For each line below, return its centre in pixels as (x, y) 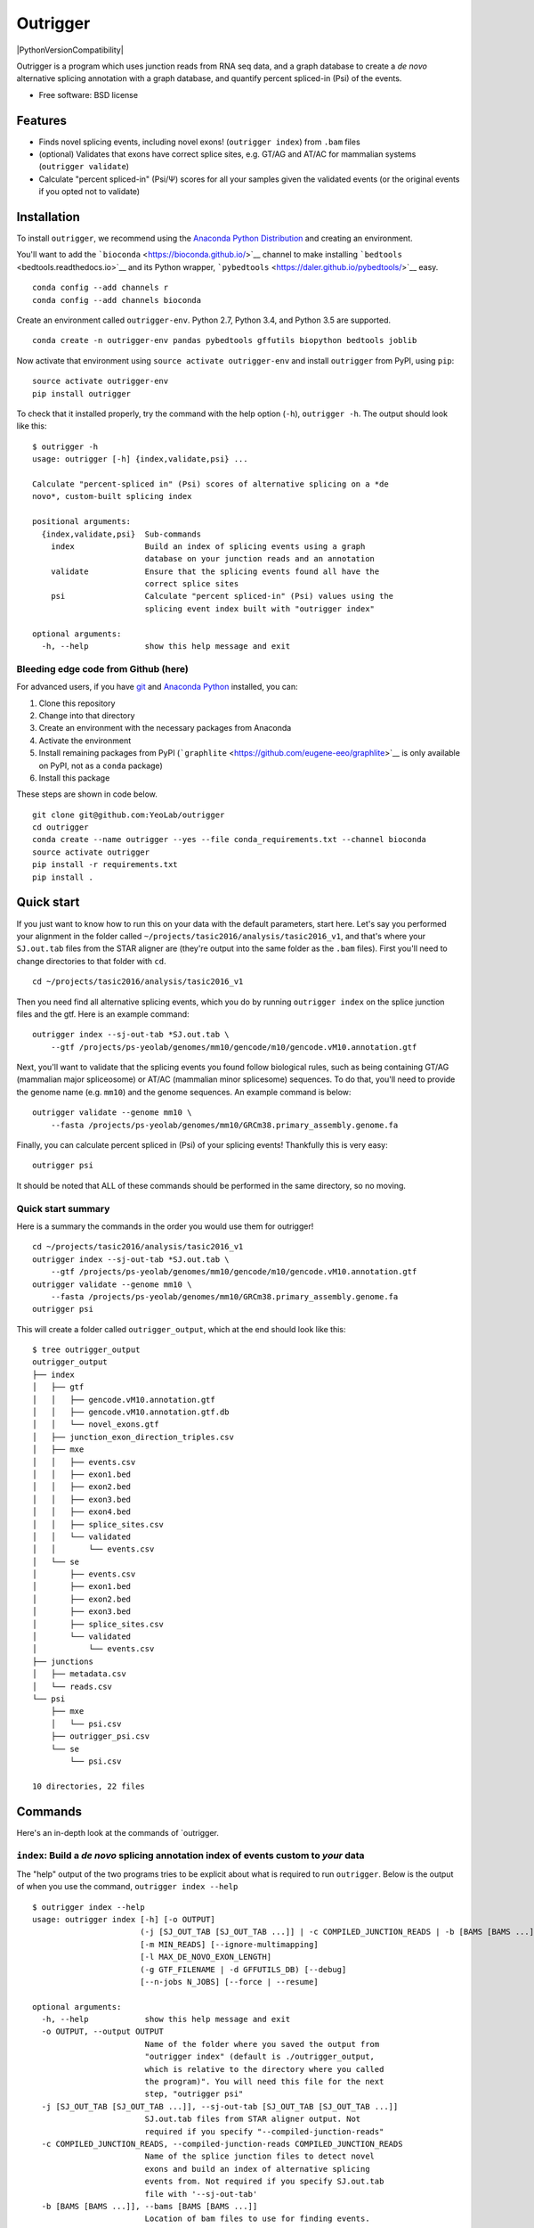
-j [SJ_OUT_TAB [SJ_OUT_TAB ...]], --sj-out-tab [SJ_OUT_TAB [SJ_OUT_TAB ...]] (220, 2106)
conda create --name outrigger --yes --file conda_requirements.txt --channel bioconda (230, 840)
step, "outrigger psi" (194, 2094)
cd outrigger (61, 827)
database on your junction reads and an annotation (260, 559)
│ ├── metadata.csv (79, 1674)
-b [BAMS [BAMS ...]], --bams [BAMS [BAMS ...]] (150, 2206)
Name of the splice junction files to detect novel (260, 2156)
